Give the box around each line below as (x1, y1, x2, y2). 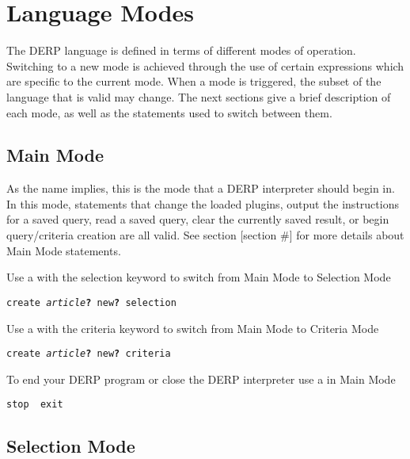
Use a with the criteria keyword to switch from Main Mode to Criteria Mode (6, 319, 379, 336)
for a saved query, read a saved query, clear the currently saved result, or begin (6, 211, 389, 228)
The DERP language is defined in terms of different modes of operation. (6, 42, 356, 59)
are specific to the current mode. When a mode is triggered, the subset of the (6, 73, 382, 90)
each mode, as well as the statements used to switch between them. (6, 104, 332, 120)
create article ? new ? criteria (6, 348, 171, 360)
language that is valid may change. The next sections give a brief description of (6, 88, 391, 105)
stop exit (6, 399, 63, 411)
